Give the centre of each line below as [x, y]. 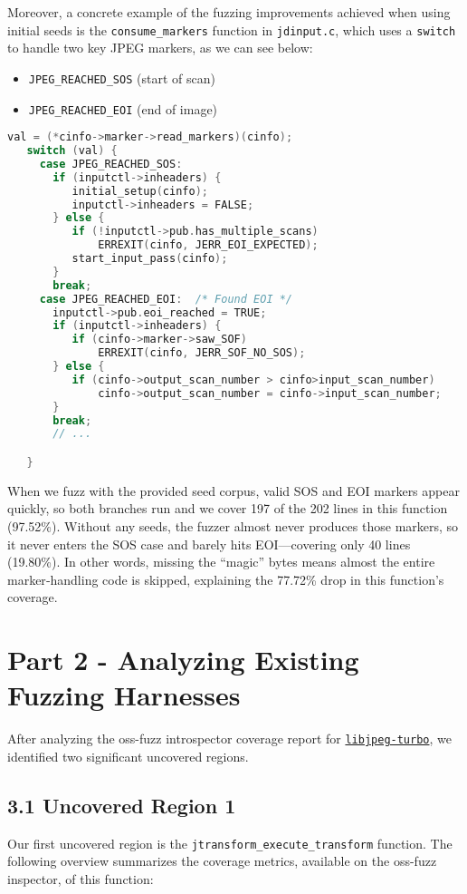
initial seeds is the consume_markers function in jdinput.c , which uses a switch [232, 29]
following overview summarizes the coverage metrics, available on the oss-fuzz [222, 861]
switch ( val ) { [72, 151]
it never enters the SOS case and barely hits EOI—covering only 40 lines [209, 544]
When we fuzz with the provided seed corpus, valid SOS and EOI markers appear [233, 490]
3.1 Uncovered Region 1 [122, 805]
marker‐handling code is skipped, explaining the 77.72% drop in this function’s [226, 579]
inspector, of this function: [81, 878]
